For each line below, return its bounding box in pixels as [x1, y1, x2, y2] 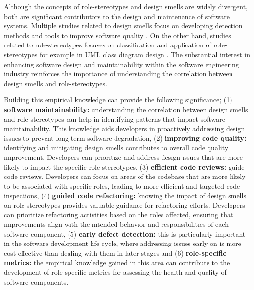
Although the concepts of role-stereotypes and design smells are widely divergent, [4, 1, 248, 11]
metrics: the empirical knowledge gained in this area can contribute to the [4, 257, 230, 268]
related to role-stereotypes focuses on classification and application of [4, 40, 211, 50]
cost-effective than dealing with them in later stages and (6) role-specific [4, 247, 227, 258]
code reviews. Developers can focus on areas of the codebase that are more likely [4, 171, 246, 181]
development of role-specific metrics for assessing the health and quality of [4, 267, 227, 277]
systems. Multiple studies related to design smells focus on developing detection [4, 21, 243, 31]
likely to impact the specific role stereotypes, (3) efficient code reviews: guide [4, 161, 245, 172]
